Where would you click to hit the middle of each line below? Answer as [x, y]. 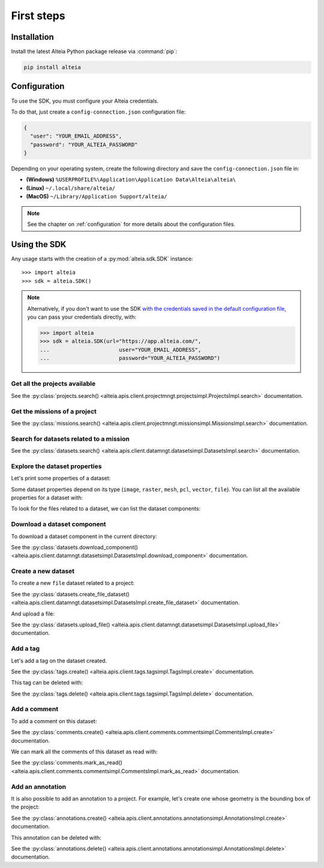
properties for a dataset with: [47, 497]
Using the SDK [39, 244]
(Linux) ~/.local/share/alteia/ [71, 188]
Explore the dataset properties [56, 466]
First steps [38, 16]
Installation [32, 37]
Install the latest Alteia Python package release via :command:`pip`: [94, 52]
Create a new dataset [43, 571]
